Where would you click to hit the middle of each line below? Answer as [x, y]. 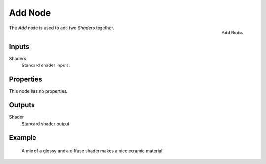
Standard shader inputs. [46, 65]
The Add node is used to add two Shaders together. [62, 28]
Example [23, 138]
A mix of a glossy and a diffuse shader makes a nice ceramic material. [92, 151]
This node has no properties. [38, 91]
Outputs [22, 105]
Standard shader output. [46, 124]
